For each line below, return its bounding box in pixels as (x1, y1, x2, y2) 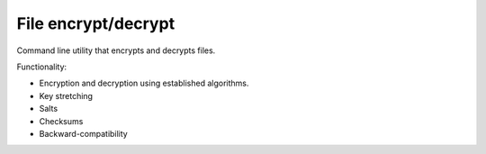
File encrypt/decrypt (16, 14, 175, 33)
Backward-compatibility (39, 128, 128, 139)
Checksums (39, 115, 84, 126)
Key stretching (39, 90, 94, 101)
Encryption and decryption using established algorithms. (39, 77, 249, 89)
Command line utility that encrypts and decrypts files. (16, 45, 216, 56)
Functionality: (16, 61, 67, 72)
